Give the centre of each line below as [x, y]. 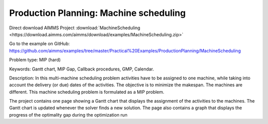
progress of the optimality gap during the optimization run [68, 115]
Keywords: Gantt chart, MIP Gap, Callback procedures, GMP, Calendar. [82, 69]
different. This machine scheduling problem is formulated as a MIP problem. [87, 92]
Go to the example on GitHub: [39, 44]
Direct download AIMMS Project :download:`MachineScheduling [75, 28]
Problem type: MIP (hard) [35, 60]
